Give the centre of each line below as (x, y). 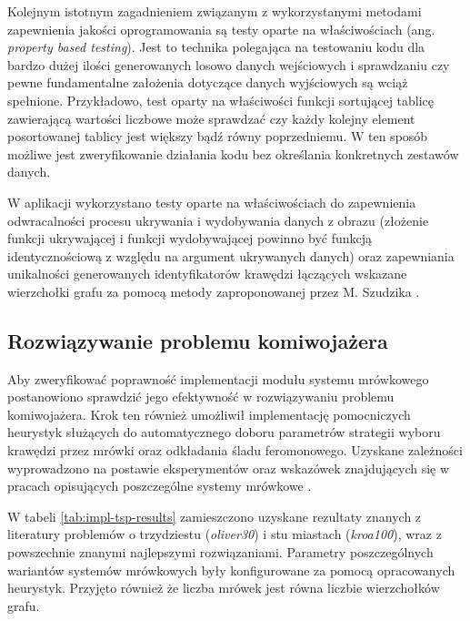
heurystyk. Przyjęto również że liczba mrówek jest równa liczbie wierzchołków (224, 588)
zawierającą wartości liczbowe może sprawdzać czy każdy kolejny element (211, 118)
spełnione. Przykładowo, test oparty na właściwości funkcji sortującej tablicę (221, 100)
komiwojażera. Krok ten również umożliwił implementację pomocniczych (209, 414)
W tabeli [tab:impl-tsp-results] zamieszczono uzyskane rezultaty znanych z (215, 516)
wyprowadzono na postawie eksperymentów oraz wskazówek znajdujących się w (229, 468)
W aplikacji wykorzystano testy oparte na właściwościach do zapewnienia (212, 202)
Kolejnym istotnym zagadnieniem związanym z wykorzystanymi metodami (215, 11)
